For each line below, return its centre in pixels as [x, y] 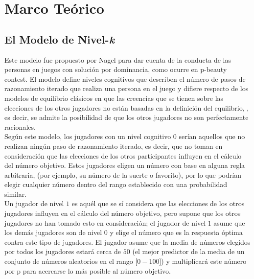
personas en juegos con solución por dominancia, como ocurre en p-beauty [116, 69]
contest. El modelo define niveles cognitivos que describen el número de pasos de [125, 79]
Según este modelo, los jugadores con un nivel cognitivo [88, 136]
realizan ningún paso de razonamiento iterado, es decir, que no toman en [114, 146]
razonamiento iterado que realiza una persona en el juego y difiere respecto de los [127, 88]
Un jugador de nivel [34, 203]
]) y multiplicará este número [203, 261]
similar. [16, 194]
